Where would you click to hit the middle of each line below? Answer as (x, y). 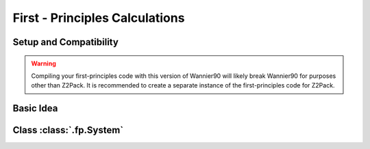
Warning (44, 63)
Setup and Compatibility (66, 42)
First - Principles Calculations (99, 18)
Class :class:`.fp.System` (68, 130)
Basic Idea (35, 108)
